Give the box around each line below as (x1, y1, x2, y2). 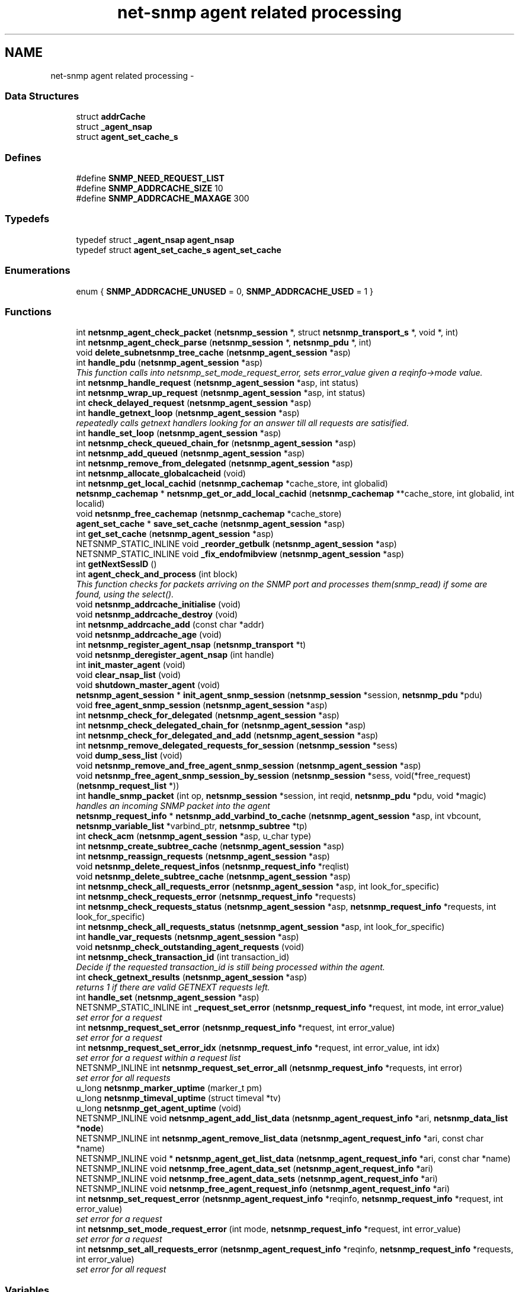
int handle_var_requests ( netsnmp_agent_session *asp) (76, 932, 299, 942)
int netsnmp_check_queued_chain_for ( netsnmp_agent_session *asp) (76, 438, 356, 449)
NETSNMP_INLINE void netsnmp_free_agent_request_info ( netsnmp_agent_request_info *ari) (76, 1184, 450, 1194)
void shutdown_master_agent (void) (76, 680, 220, 690)
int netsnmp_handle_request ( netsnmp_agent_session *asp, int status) (76, 378, 359, 388)
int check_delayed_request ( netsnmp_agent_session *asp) (76, 398, 312, 408)
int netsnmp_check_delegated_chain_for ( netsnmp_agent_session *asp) (76, 720, 366, 731)
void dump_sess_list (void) (76, 750, 182, 761)
